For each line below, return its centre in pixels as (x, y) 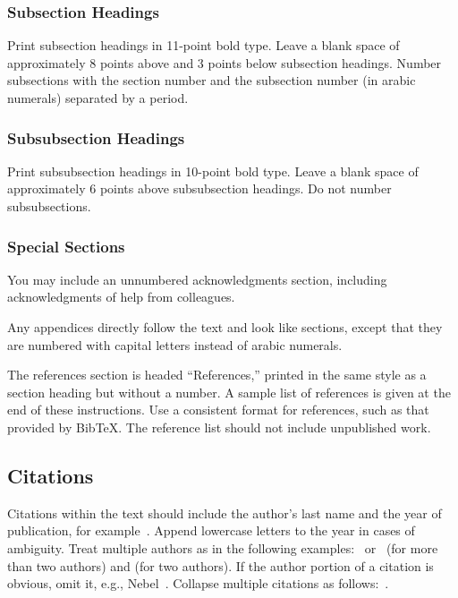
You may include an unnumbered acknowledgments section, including (197, 279)
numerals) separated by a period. (98, 98)
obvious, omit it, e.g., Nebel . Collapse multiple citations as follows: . (198, 583)
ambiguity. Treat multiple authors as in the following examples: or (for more (223, 547)
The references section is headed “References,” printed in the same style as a (217, 375)
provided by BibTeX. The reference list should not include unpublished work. (219, 427)
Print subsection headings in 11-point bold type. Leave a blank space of (204, 45)
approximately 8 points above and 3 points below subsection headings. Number (225, 62)
